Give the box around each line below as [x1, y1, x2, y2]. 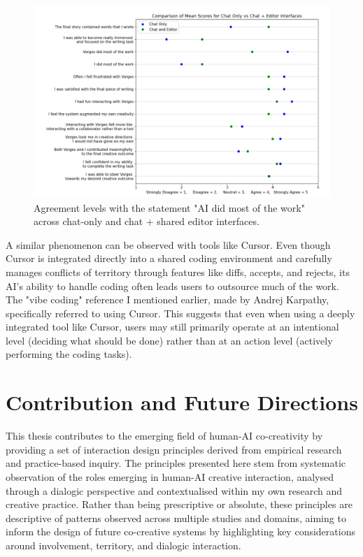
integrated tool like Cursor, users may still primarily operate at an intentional [6, 319, 339, 334]
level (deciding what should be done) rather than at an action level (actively [6, 333, 333, 347]
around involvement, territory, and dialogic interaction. [6, 537, 241, 552]
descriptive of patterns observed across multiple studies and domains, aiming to [6, 510, 346, 525]
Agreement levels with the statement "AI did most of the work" [34, 200, 305, 215]
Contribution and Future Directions [6, 388, 358, 417]
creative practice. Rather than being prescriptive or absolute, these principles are [6, 497, 353, 512]
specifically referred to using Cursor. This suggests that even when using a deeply [6, 305, 355, 320]
